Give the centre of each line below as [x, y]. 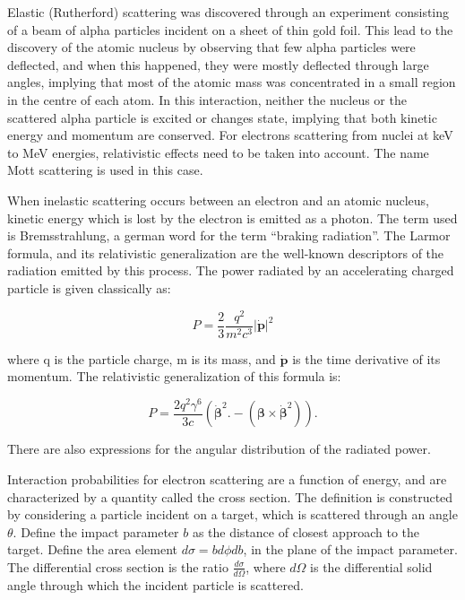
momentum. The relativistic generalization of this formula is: [174, 376]
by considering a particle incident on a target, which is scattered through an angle [232, 514]
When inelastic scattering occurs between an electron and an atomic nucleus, [218, 200]
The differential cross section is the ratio [118, 566]
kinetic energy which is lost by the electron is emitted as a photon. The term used [232, 217]
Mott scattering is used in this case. [105, 170]
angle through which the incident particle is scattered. [155, 584]
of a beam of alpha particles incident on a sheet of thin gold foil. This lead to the [230, 29]
